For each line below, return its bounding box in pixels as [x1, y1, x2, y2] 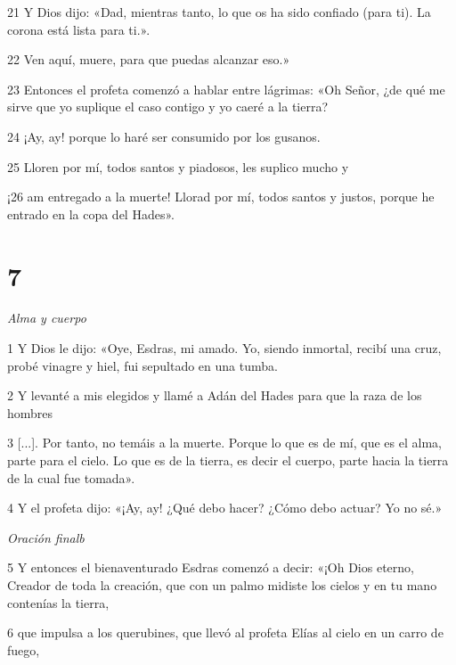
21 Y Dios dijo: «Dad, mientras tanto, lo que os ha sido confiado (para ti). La [7, 3, 431, 21]
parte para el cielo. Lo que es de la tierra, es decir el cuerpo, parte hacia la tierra [7, 451, 449, 470]
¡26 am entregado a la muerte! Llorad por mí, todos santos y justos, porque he [7, 187, 435, 206]
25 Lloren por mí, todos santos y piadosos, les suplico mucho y [7, 157, 349, 176]
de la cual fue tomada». [7, 468, 135, 487]
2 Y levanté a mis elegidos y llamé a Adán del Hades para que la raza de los [7, 386, 422, 405]
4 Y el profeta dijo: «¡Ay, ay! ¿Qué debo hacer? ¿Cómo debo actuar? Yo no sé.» [7, 498, 443, 517]
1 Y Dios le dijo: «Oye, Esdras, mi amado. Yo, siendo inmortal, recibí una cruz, [7, 339, 442, 357]
